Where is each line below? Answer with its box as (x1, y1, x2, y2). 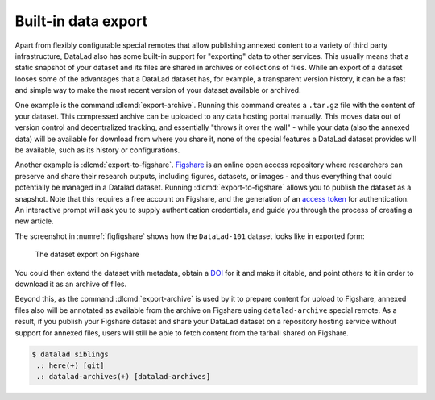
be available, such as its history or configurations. (14, 145, 180, 155)
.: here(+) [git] (36, 360, 105, 370)
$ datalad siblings (31, 349, 109, 359)
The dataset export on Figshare (35, 250, 140, 260)
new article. (14, 216, 54, 226)
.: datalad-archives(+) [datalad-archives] (36, 372, 211, 381)
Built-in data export (14, 12, 148, 30)
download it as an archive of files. (14, 279, 127, 289)
